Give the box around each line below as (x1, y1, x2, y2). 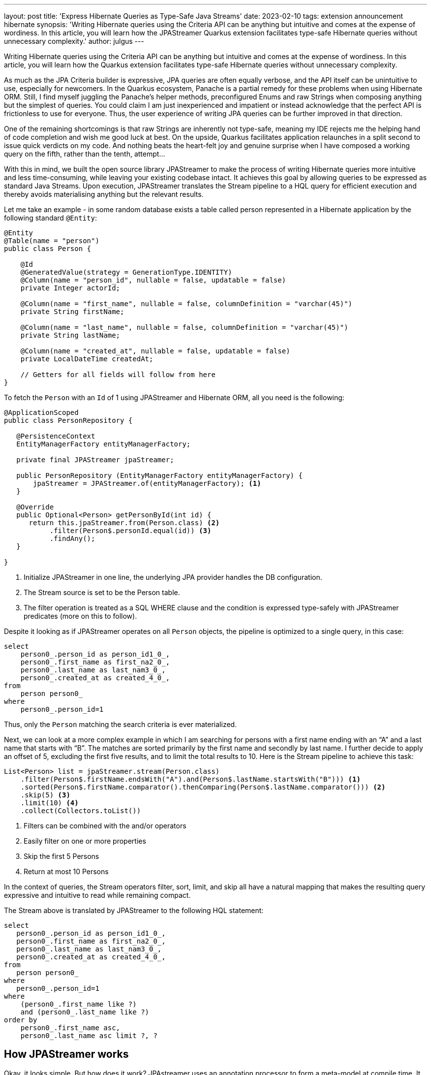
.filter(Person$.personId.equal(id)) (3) (49, 527, 212, 535)
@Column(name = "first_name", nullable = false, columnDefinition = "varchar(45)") (20, 300, 353, 308)
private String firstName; (20, 308, 124, 316)
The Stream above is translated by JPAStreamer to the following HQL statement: (4, 906, 264, 915)
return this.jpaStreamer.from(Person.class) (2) (29, 519, 220, 527)
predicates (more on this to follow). (24, 612, 137, 620)
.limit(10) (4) (20, 799, 79, 807)
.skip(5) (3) (20, 791, 70, 799)
